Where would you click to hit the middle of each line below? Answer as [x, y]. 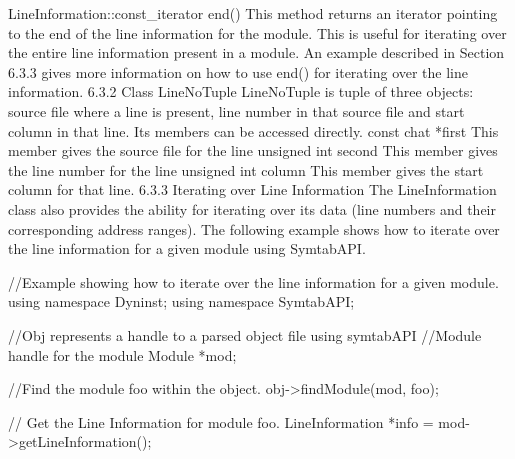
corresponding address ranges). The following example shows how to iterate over [254, 228]
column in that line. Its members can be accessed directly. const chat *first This [253, 130]
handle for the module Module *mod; [122, 354]
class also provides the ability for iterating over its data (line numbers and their [252, 208]
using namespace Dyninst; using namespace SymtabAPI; [181, 301]
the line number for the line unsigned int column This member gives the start [246, 169]
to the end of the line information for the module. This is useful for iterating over [257, 32]
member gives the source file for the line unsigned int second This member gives [253, 150]
